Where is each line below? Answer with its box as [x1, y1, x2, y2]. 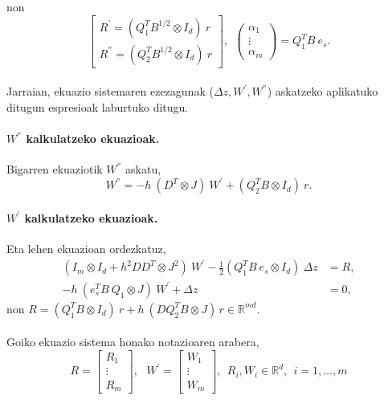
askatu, [125, 161, 161, 178]
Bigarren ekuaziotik [6, 161, 103, 178]
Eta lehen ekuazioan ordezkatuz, [6, 240, 166, 257]
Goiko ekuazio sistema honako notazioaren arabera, [6, 333, 259, 350]
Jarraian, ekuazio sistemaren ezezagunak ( [6, 83, 214, 100]
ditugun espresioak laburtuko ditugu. [6, 98, 189, 115]
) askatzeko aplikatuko [267, 83, 378, 100]
